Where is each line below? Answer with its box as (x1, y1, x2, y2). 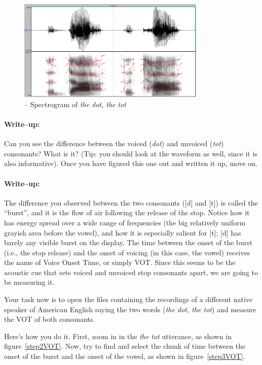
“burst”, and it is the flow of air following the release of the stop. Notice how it (4, 207, 250, 218)
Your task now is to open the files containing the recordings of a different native (4, 294, 253, 305)
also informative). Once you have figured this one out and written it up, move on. (4, 158, 258, 169)
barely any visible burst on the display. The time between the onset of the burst (4, 237, 253, 248)
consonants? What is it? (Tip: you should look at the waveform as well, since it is (4, 148, 257, 158)
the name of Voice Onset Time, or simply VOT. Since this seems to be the (4, 257, 236, 268)
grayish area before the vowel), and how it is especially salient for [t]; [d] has (4, 227, 241, 238)
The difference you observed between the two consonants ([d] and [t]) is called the (4, 197, 258, 208)
